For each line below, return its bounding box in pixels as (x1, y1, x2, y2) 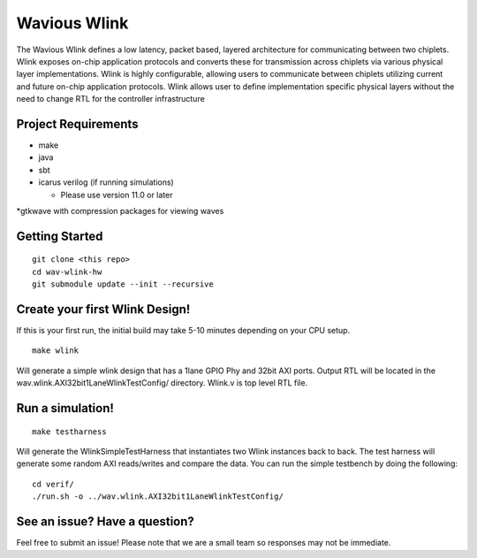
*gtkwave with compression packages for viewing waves (16, 205, 224, 216)
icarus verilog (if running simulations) (38, 177, 174, 187)
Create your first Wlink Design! (16, 302, 191, 317)
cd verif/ (32, 478, 74, 489)
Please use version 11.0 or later (60, 189, 173, 200)
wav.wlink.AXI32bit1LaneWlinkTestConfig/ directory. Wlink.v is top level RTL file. (16, 378, 308, 388)
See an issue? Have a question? (16, 514, 194, 530)
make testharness (32, 426, 107, 437)
